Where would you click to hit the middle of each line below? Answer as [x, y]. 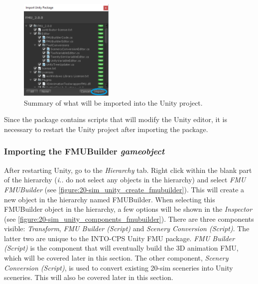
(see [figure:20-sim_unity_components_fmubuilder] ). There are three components [129, 218]
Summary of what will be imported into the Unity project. [113, 102]
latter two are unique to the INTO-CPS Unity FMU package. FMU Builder [120, 238]
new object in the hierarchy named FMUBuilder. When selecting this [110, 199]
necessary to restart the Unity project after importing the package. [106, 129]
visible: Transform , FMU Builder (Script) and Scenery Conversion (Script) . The [127, 228]
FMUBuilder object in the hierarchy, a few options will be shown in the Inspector [128, 209]
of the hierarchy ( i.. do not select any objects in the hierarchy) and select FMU [125, 180]
